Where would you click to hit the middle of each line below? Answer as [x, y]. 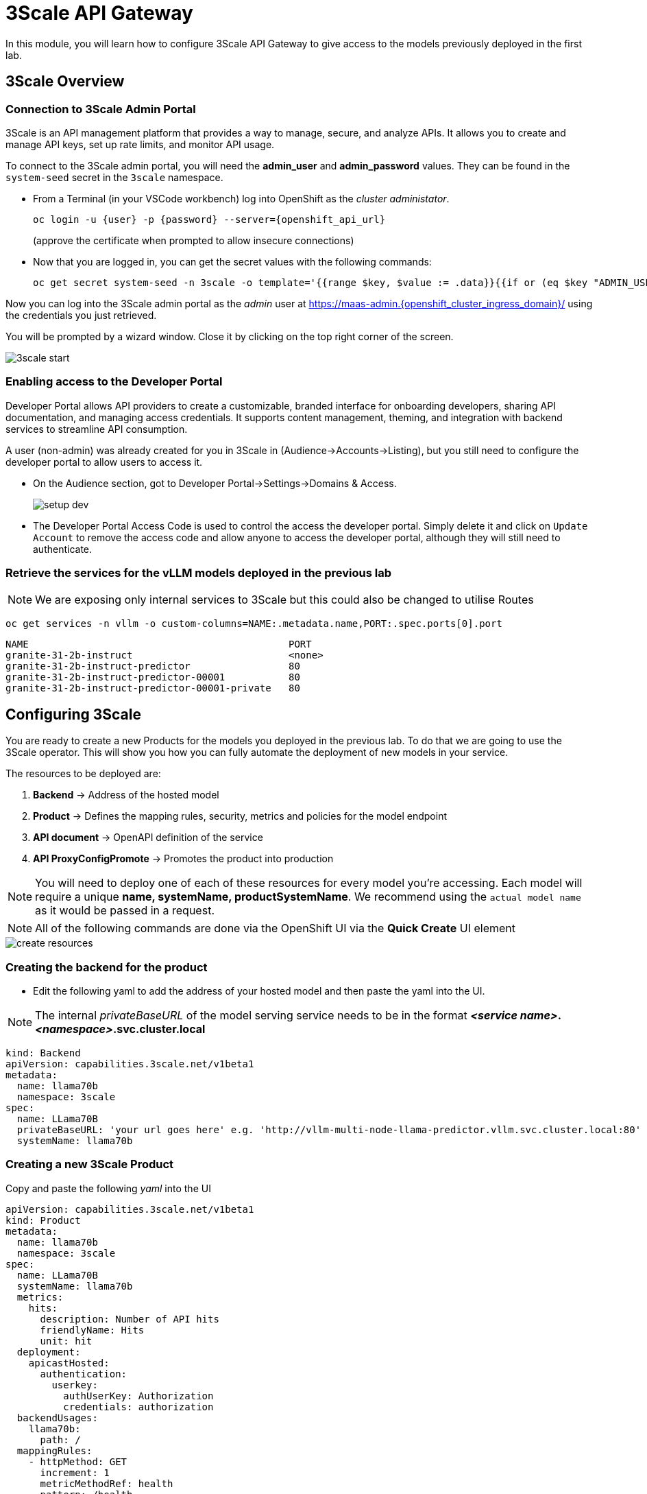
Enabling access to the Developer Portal [114, 382]
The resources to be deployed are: [83, 774]
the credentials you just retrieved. [81, 315]
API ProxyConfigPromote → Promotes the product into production [183, 859]
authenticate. [63, 549]
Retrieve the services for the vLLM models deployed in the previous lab [198, 573]
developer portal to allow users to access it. [104, 462]
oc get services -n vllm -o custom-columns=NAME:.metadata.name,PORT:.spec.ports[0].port [254, 624]
